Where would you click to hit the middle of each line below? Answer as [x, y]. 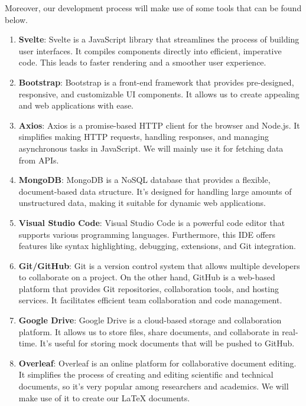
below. [16, 19]
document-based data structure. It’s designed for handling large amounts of [155, 191]
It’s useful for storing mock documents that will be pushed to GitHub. [167, 343]
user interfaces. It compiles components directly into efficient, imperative [150, 50]
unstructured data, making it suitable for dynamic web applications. [142, 203]
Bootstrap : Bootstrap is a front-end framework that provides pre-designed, [156, 82]
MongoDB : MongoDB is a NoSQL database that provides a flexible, [144, 180]
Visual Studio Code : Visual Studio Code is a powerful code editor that [152, 222]
